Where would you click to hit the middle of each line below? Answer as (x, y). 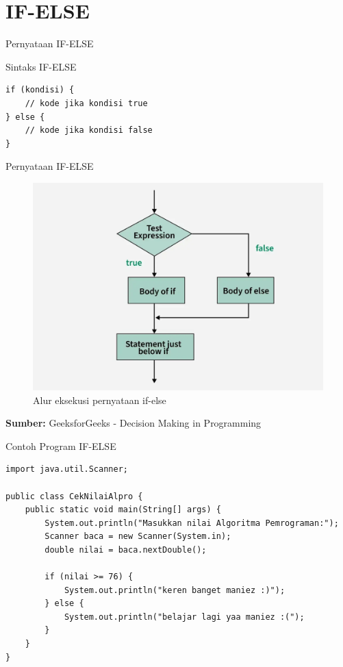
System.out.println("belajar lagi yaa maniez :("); (184, 617)
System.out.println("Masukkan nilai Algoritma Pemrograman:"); (192, 523)
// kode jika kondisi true (86, 103)
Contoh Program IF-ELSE (61, 445)
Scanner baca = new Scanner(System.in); (138, 537)
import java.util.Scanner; (67, 469)
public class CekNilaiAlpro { (74, 496)
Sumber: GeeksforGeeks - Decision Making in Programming (134, 423)
